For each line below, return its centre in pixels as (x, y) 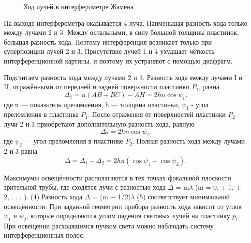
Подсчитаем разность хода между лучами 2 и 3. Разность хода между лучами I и (123, 77)
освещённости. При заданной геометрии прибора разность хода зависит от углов (123, 206)
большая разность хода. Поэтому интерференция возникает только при (108, 41)
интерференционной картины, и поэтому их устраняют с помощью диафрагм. (118, 60)
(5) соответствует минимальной (183, 196)
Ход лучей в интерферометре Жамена (79, 6)
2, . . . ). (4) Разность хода (43, 196)
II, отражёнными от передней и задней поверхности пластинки (97, 87)
